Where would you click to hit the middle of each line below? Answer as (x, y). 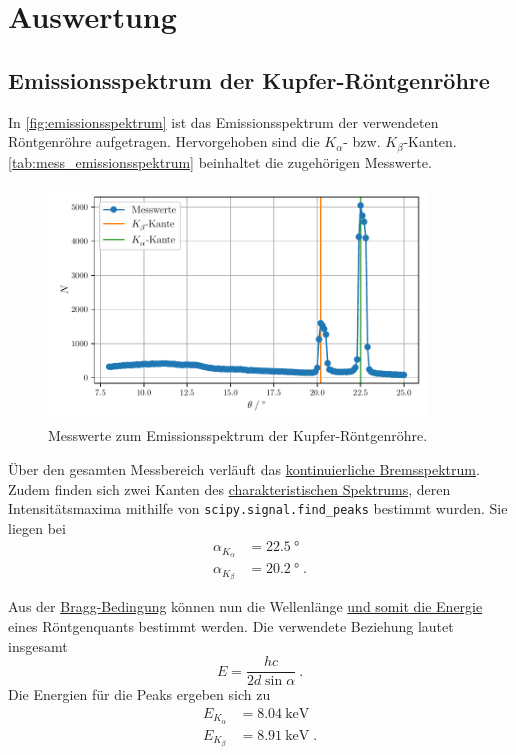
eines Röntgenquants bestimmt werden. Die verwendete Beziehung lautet (231, 626)
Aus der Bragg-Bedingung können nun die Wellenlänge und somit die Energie (245, 606)
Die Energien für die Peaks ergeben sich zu (139, 694)
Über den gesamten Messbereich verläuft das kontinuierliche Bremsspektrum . (244, 469)
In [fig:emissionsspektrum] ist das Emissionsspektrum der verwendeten (223, 121)
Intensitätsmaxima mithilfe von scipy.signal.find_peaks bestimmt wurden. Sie (258, 508)
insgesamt (38, 645)
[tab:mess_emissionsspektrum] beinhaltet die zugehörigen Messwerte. (220, 161)
